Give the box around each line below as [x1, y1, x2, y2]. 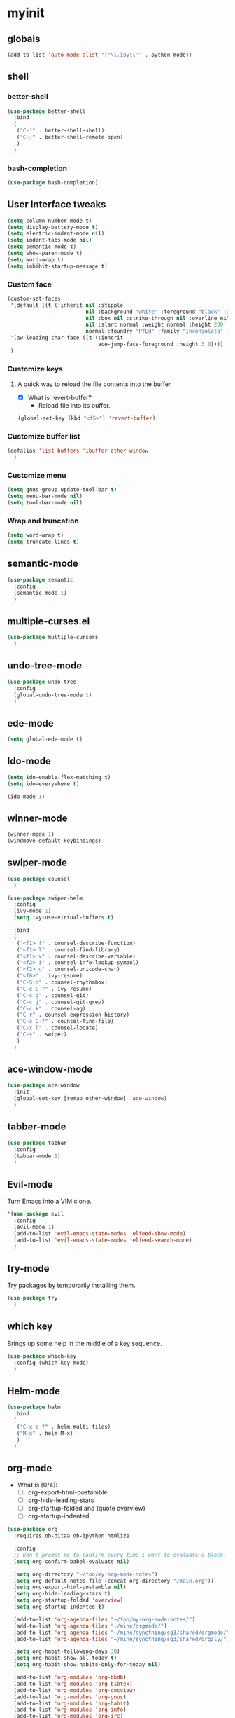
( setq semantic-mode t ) [7, 243, 77, 250]
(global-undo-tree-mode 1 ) [13, 692, 92, 699]
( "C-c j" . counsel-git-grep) [16, 998, 105, 1005]
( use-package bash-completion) [7, 179, 99, 186]
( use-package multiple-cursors [7, 634, 99, 641]
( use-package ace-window [7, 1082, 80, 1089]
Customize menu [7, 471, 66, 481]
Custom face [7, 279, 52, 289]
